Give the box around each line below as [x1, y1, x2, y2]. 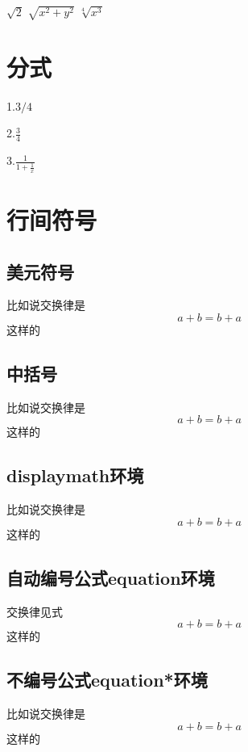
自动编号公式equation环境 [6, 565, 215, 590]
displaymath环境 [6, 463, 144, 488]
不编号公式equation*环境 [6, 667, 208, 692]
